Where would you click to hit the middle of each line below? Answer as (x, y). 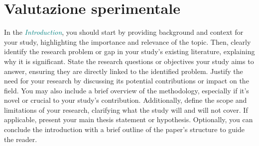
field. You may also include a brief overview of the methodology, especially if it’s (127, 90)
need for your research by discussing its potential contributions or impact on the (127, 81)
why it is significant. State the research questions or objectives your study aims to (129, 61)
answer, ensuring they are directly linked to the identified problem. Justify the (124, 71)
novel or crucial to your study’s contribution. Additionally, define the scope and (126, 100)
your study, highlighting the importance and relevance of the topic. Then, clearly (128, 41)
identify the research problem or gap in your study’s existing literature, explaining (129, 51)
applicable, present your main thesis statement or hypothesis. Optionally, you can (129, 119)
